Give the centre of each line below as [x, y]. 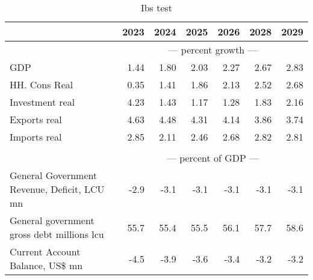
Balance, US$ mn [46, 265]
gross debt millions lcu [57, 234]
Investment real [42, 102]
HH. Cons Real [42, 84]
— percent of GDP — [213, 158]
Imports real [36, 137]
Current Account [45, 251]
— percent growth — [213, 50]
